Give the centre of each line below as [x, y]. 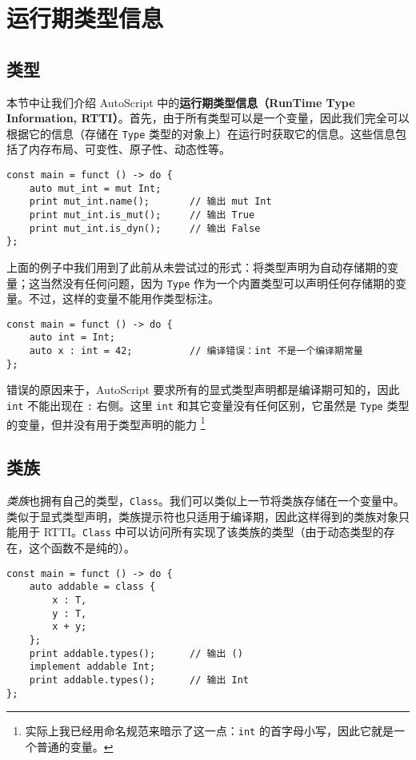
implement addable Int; [92, 667]
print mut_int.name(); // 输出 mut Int [150, 202]
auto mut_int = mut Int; [95, 188]
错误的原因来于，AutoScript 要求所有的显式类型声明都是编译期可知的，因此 [203, 390]
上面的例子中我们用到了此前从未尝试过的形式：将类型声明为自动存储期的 [197, 267]
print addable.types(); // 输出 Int [139, 680]
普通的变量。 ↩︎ [75, 746]
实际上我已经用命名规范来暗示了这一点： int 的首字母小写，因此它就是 [209, 731]
